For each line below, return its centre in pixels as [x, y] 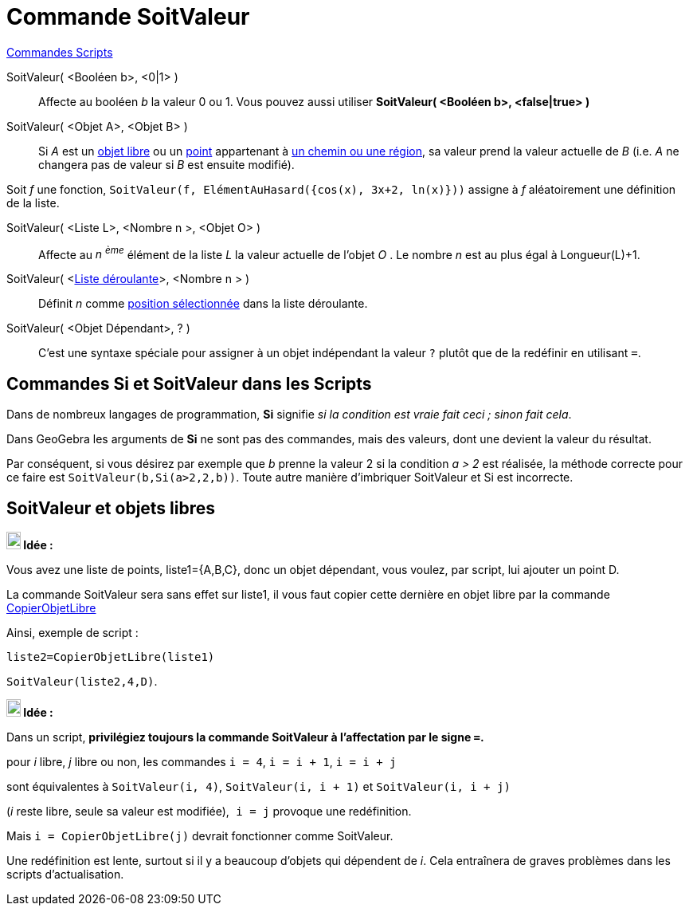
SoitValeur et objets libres [111, 508]
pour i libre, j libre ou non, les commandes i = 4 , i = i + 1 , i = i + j [202, 762]
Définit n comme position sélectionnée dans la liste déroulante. [203, 304]
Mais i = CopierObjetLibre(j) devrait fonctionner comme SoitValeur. [200, 836]
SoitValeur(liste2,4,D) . [82, 682]
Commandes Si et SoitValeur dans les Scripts [189, 383]
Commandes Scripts [60, 52]
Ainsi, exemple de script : [72, 633]
